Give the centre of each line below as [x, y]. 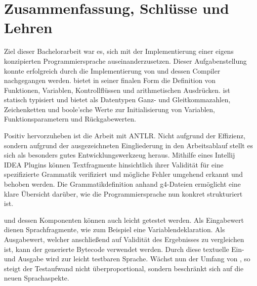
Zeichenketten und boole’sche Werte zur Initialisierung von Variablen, [109, 109]
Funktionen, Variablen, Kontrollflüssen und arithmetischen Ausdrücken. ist [117, 90]
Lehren [28, 27]
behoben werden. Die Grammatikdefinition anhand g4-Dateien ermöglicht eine [122, 184]
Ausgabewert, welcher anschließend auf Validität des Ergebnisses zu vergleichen [124, 239]
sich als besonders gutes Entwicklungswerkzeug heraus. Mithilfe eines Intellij [120, 155]
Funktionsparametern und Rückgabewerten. [70, 119]
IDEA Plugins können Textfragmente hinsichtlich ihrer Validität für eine [114, 164]
